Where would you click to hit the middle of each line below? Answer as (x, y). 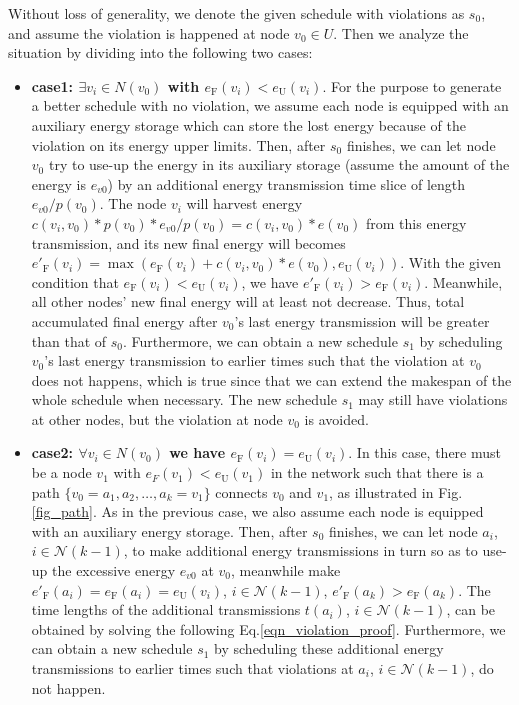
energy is (58, 183)
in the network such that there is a (377, 472)
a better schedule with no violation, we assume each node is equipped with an (270, 105)
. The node (133, 203)
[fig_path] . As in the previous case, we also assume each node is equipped (257, 511)
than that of (69, 340)
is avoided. (336, 418)
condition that (75, 281)
